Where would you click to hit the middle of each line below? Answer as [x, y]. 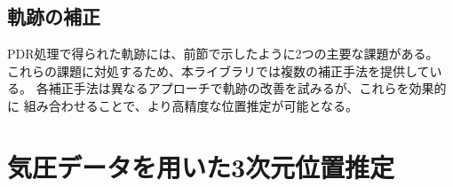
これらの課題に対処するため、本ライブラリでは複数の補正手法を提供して [219, 70]
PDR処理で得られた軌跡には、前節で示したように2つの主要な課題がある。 [223, 54]
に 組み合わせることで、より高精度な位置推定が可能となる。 [183, 105]
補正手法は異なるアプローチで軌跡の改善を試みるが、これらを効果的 [247, 88]
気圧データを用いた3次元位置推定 [201, 166]
